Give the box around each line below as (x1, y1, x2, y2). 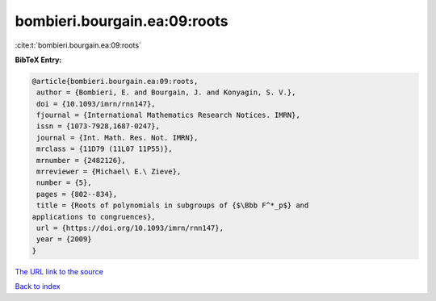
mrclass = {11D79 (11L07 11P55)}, (36, 144, 173, 153)
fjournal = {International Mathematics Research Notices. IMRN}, (36, 111, 300, 120)
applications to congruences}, (31, 212, 157, 221)
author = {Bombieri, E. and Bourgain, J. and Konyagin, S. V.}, (36, 88, 296, 97)
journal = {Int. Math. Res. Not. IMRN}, (36, 133, 199, 142)
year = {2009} (36, 235, 92, 244)
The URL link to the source (15, 266, 104, 276)
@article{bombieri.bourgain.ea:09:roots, (31, 77, 199, 86)
